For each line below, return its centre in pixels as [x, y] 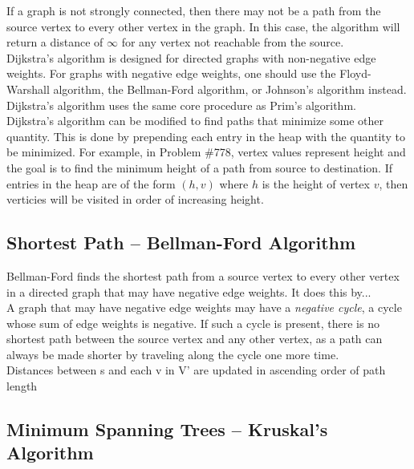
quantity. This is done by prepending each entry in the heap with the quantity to [206, 136]
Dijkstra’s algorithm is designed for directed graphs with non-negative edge [191, 57]
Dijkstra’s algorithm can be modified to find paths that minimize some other [195, 121]
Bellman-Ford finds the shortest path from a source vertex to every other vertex [203, 275]
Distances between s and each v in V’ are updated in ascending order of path [196, 370]
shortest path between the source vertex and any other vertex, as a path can [195, 339]
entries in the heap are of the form [91, 183]
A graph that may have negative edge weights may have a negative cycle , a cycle [204, 307]
